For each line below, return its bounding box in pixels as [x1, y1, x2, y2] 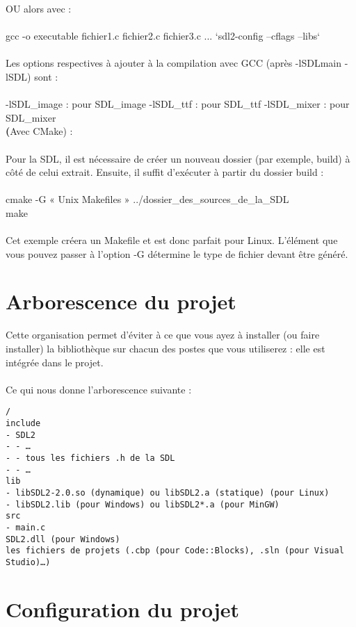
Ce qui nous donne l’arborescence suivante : [6, 382, 192, 396]
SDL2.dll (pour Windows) [6, 534, 120, 544]
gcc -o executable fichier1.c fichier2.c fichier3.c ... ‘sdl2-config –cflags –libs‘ [6, 28, 321, 43]
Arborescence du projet [6, 287, 236, 316]
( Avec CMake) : [6, 124, 73, 138]
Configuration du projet [6, 594, 240, 623]
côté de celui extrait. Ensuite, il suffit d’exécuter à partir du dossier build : [6, 165, 324, 179]
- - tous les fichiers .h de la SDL [6, 453, 175, 463]
